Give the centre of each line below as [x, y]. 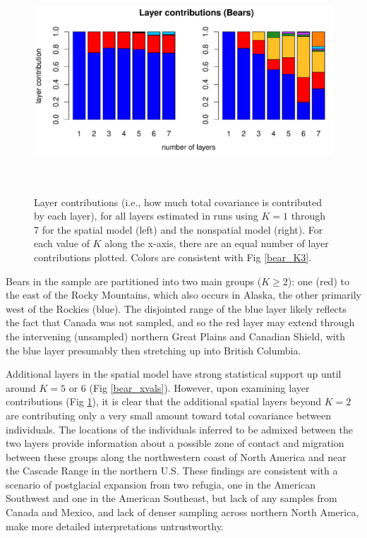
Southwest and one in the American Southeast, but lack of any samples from [172, 498]
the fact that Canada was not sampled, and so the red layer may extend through [180, 322]
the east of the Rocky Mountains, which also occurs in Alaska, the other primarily [183, 295]
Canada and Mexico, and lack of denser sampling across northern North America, [182, 512]
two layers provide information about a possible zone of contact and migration [175, 443]
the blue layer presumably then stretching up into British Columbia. [154, 350]
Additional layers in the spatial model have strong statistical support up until [174, 374]
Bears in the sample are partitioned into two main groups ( [134, 281]
